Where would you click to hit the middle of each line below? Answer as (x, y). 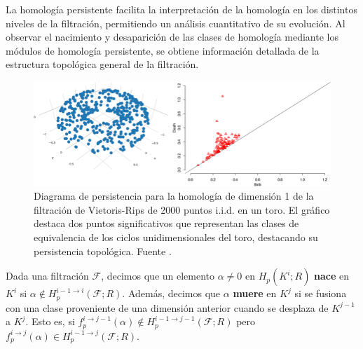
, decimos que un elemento (158, 276)
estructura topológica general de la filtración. (102, 64)
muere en (255, 293)
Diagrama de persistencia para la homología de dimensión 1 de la (174, 196)
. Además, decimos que (171, 293)
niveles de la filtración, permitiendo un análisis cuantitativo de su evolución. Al (176, 23)
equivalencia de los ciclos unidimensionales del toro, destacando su (176, 237)
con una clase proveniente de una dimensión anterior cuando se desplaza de (167, 307)
